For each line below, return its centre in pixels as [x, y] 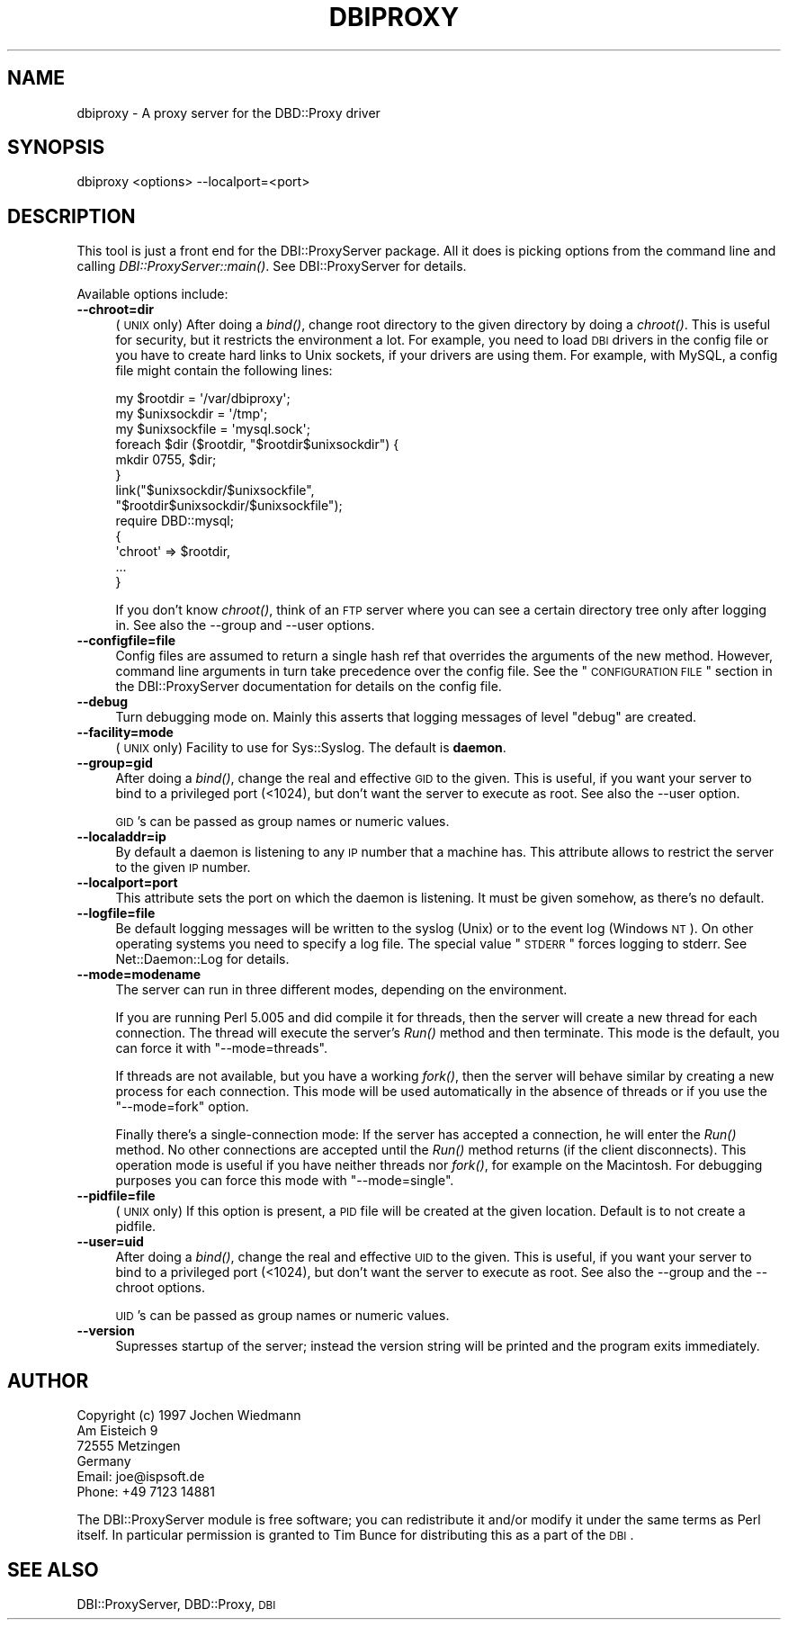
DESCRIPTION [72, 216]
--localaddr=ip [121, 837]
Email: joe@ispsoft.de [141, 1477]
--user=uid [110, 1242]
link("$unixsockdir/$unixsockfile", [215, 490]
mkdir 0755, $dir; [166, 460]
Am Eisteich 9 [117, 1431]
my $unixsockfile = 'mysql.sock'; [213, 429]
